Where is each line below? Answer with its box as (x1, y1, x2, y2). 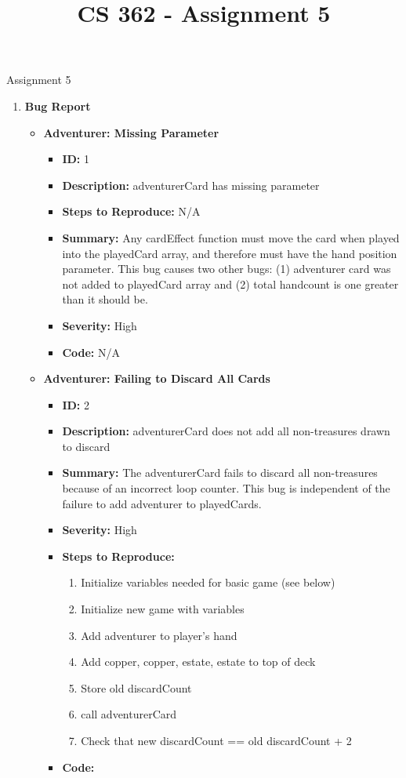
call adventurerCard (81, 706, 177, 722)
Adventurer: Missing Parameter (43, 124, 219, 140)
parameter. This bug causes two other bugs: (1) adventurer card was (62, 260, 391, 277)
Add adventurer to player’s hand (81, 627, 237, 643)
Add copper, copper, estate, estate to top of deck (81, 653, 316, 670)
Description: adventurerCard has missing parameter (62, 176, 320, 193)
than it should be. (62, 291, 148, 307)
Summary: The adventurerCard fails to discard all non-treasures (62, 464, 378, 481)
